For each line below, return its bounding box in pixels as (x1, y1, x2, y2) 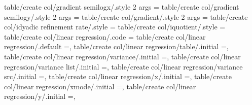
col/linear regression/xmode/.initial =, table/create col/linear (4, 81, 196, 91)
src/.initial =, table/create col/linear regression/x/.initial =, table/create (4, 71, 232, 82)
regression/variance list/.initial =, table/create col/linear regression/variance (4, 61, 243, 72)
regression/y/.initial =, (4, 91, 76, 101)
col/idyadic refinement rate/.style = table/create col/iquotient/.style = (4, 21, 226, 32)
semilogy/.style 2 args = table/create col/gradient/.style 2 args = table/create (4, 11, 248, 22)
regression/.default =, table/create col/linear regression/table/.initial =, (4, 41, 229, 52)
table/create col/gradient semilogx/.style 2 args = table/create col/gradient (4, 2, 239, 12)
